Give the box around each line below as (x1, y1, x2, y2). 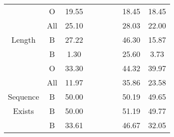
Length (11, 34, 36, 45)
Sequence (8, 91, 39, 102)
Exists (13, 105, 34, 116)
